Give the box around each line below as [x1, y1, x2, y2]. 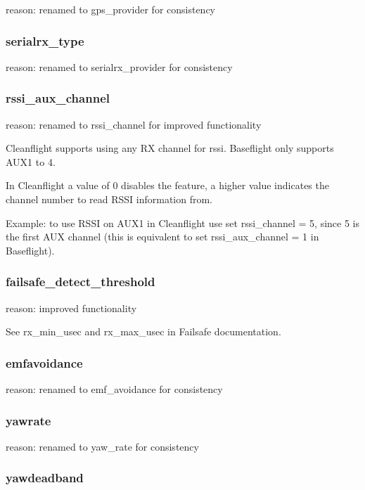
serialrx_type [6, 32, 84, 49]
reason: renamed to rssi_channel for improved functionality [6, 117, 262, 131]
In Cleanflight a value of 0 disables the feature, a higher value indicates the [6, 178, 329, 193]
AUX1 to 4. [6, 154, 56, 169]
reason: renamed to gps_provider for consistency [6, 2, 216, 16]
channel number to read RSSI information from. [6, 192, 212, 206]
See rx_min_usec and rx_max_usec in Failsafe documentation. [6, 324, 281, 339]
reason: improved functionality [6, 300, 137, 315]
